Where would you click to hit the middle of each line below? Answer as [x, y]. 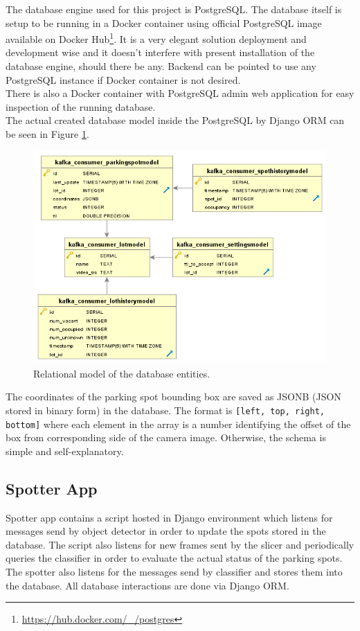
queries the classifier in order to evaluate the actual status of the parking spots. [174, 558]
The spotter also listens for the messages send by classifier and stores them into [174, 572]
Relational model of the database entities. [122, 373]
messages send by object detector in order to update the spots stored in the [166, 531]
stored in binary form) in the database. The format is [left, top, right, [165, 410]
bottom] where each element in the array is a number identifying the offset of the [178, 424]
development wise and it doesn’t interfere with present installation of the [160, 52]
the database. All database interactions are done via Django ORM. [147, 585]
